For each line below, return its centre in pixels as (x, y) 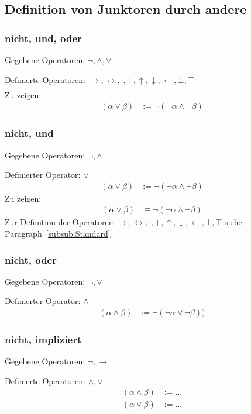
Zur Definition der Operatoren (59, 222)
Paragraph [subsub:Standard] (58, 233)
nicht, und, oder (43, 38)
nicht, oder (31, 259)
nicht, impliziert (43, 339)
